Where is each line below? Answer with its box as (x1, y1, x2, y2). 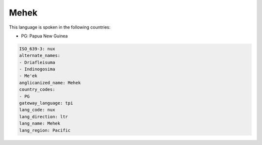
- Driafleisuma (19, 60, 55, 65)
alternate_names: (19, 53, 61, 58)
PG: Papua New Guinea (21, 33, 68, 39)
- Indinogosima (19, 66, 55, 72)
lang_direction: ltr (19, 114, 68, 119)
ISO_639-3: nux (19, 46, 55, 51)
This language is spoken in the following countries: (9, 24, 111, 30)
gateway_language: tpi (19, 100, 73, 106)
